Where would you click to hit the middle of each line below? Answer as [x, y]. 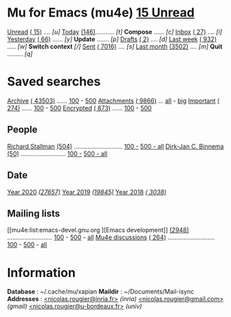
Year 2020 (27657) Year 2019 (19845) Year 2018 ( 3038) [87, 192]
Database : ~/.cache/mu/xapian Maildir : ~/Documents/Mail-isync [101, 292]
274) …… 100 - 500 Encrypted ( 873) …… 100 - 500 [80, 108]
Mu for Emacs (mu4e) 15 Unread [101, 13]
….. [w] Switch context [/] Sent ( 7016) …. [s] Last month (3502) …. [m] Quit [115, 46]
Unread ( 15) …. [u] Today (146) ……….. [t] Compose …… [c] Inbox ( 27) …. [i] [114, 32]
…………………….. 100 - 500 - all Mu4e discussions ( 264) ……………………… [111, 237]
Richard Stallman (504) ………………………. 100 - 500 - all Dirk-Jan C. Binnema [115, 146]
